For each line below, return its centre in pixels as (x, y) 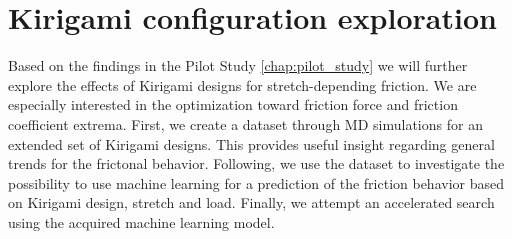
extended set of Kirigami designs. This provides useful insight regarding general (251, 143)
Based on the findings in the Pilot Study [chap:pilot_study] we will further (238, 65)
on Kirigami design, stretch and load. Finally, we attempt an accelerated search (251, 202)
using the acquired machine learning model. (141, 221)
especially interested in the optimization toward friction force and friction (233, 104)
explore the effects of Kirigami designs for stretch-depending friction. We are (242, 84)
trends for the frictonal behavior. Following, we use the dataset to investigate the (256, 163)
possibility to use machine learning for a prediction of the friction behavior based (256, 182)
